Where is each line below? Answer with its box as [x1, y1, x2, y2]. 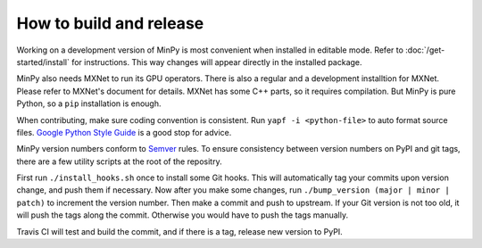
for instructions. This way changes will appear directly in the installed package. [71, 56, 362, 67]
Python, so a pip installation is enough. [16, 98, 162, 109]
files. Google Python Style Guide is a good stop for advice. [16, 127, 232, 137]
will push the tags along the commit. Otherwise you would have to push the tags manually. [16, 210, 349, 220]
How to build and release [16, 13, 204, 33]
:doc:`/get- [404, 45, 445, 55]
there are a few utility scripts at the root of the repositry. [16, 156, 222, 167]
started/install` [16, 56, 71, 67]
